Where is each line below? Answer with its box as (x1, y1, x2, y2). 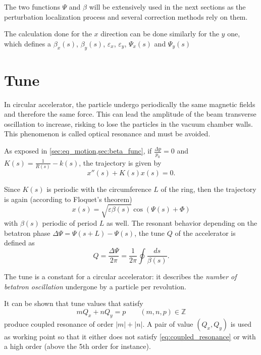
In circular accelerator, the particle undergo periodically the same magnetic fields (4, 98, 255, 109)
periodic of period (42, 217, 97, 228)
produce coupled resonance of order (4, 318, 114, 329)
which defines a (4, 38, 51, 48)
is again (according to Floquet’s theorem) (4, 193, 132, 204)
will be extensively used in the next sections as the (89, 2, 246, 12)
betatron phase (4, 227, 50, 238)
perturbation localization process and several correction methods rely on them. (4, 11, 248, 22)
